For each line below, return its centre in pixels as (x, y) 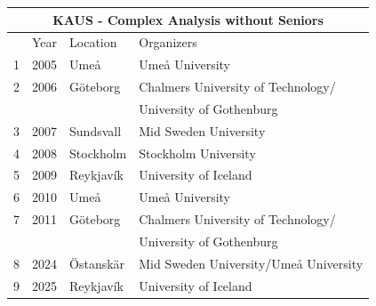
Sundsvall (96, 130)
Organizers (168, 42)
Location (93, 42)
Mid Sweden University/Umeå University (251, 263)
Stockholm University (197, 153)
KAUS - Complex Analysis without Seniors (188, 19)
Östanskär (97, 263)
